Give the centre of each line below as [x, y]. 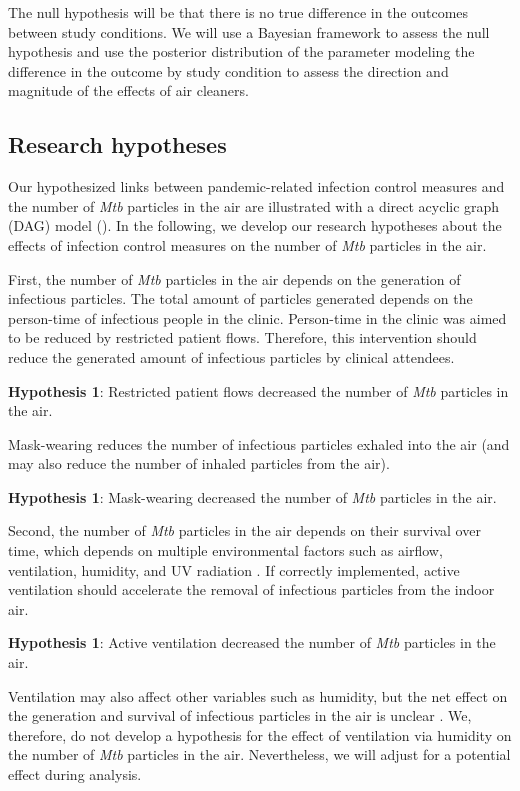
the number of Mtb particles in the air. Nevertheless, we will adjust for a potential [259, 754]
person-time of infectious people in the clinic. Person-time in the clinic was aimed [257, 317]
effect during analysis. [75, 774]
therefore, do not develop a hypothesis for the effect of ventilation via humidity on [260, 734]
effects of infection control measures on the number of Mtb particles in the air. [247, 244]
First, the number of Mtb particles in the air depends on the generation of [234, 278]
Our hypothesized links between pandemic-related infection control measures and [256, 186]
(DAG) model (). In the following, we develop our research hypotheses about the [255, 225]
